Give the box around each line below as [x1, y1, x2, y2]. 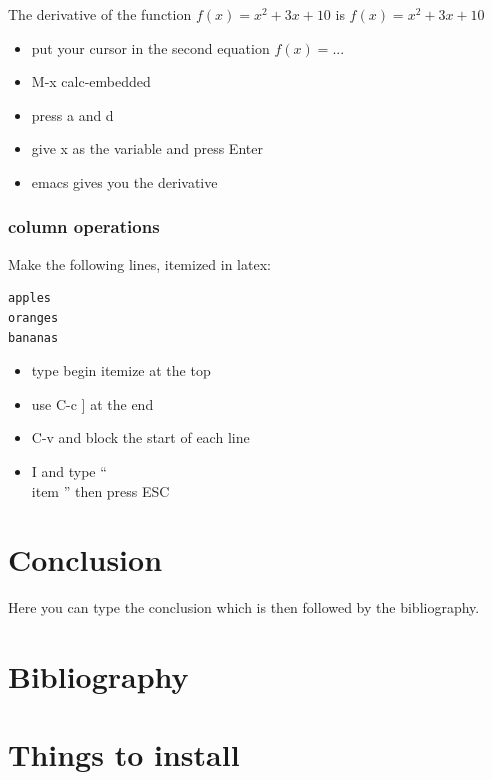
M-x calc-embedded [31, 71, 151, 92]
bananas [8, 330, 59, 345]
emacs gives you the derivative [31, 171, 218, 192]
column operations [8, 214, 160, 239]
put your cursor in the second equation [31, 37, 270, 58]
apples [8, 291, 51, 306]
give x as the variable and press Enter [31, 138, 263, 159]
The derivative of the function [8, 4, 192, 24]
